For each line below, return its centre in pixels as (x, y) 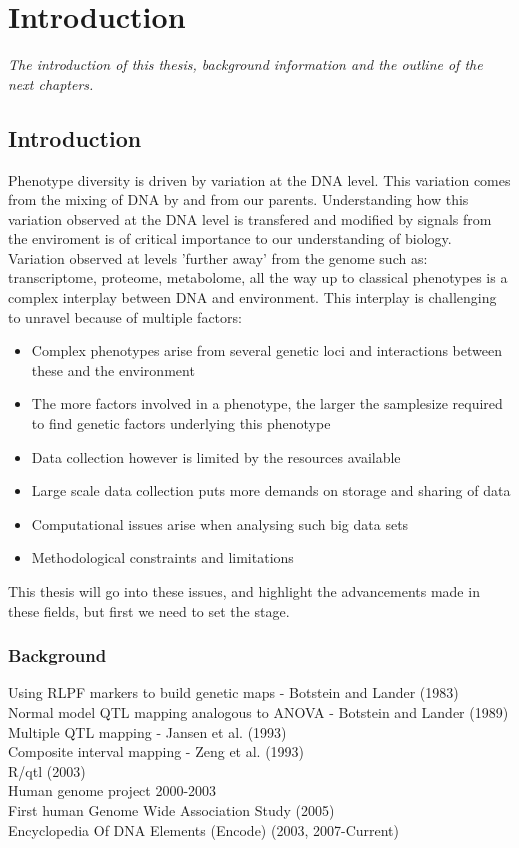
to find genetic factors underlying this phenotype (181, 423)
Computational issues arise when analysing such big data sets (220, 523)
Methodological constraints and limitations (162, 557)
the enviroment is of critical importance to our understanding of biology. (230, 238)
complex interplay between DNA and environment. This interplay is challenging (252, 297)
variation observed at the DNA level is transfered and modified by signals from (250, 218)
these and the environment (113, 369)
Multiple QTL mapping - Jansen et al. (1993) (147, 731)
